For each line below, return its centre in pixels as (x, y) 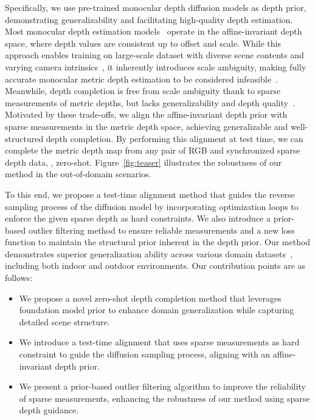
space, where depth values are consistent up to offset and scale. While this (143, 43)
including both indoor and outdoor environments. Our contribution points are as (155, 266)
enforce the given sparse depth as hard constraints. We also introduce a (138, 218)
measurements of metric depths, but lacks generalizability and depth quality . (150, 102)
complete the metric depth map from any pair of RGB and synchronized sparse (153, 150)
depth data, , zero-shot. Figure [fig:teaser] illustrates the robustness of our (144, 162)
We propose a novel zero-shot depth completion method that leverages (150, 298)
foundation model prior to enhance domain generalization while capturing (157, 310)
